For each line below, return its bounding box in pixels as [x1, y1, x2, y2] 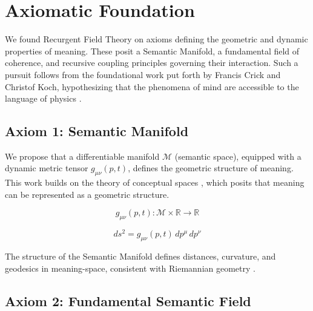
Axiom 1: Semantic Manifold [5, 122, 189, 140]
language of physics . [5, 92, 82, 105]
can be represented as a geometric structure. [5, 188, 170, 200]
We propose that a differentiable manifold [5, 149, 160, 162]
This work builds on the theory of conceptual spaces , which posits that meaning [5, 176, 305, 189]
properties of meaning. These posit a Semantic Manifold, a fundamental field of [5, 44, 300, 57]
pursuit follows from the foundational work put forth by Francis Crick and [5, 68, 281, 80]
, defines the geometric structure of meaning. [128, 162, 294, 174]
